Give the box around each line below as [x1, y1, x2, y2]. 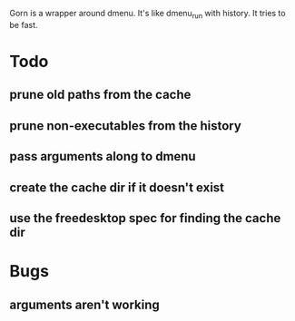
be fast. [9, 19, 38, 30]
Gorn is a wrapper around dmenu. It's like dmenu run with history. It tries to [9, 8, 286, 21]
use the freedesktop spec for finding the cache [9, 210, 281, 226]
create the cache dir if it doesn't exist [9, 180, 225, 195]
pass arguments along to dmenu [9, 149, 197, 164]
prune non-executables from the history [9, 118, 242, 133]
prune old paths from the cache [9, 87, 192, 102]
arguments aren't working [9, 297, 161, 312]
